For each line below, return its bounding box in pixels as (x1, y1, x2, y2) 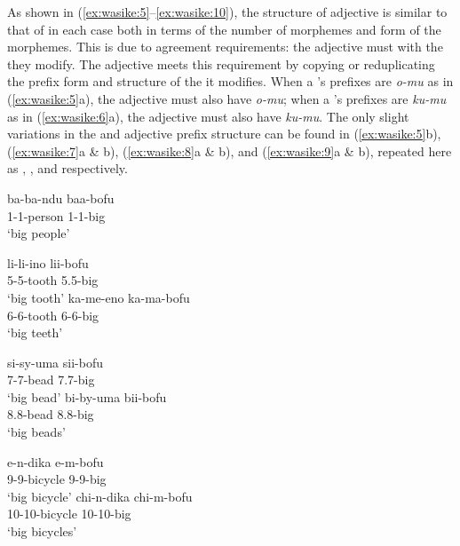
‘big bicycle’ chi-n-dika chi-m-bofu (7, 487, 193, 505)
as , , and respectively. (7, 159, 128, 178)
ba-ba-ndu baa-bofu (7, 188, 115, 207)
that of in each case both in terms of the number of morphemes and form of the (7, 20, 441, 38)
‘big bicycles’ (7, 522, 77, 541)
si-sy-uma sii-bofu (7, 352, 103, 371)
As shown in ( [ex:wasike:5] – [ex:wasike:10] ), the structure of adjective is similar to (7, 3, 448, 20)
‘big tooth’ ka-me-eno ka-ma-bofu (7, 288, 190, 306)
